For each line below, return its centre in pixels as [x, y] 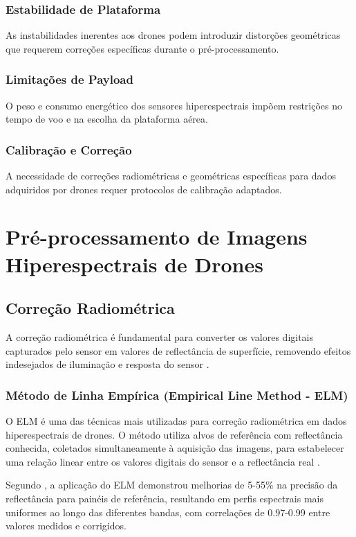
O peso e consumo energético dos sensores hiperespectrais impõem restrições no [174, 105]
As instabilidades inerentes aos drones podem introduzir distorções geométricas [173, 35]
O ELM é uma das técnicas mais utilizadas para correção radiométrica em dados [176, 420]
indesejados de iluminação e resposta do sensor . [107, 364]
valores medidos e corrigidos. [66, 526]
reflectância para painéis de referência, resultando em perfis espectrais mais [165, 498]
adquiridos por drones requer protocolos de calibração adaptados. [144, 189]
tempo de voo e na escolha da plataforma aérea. [107, 119]
